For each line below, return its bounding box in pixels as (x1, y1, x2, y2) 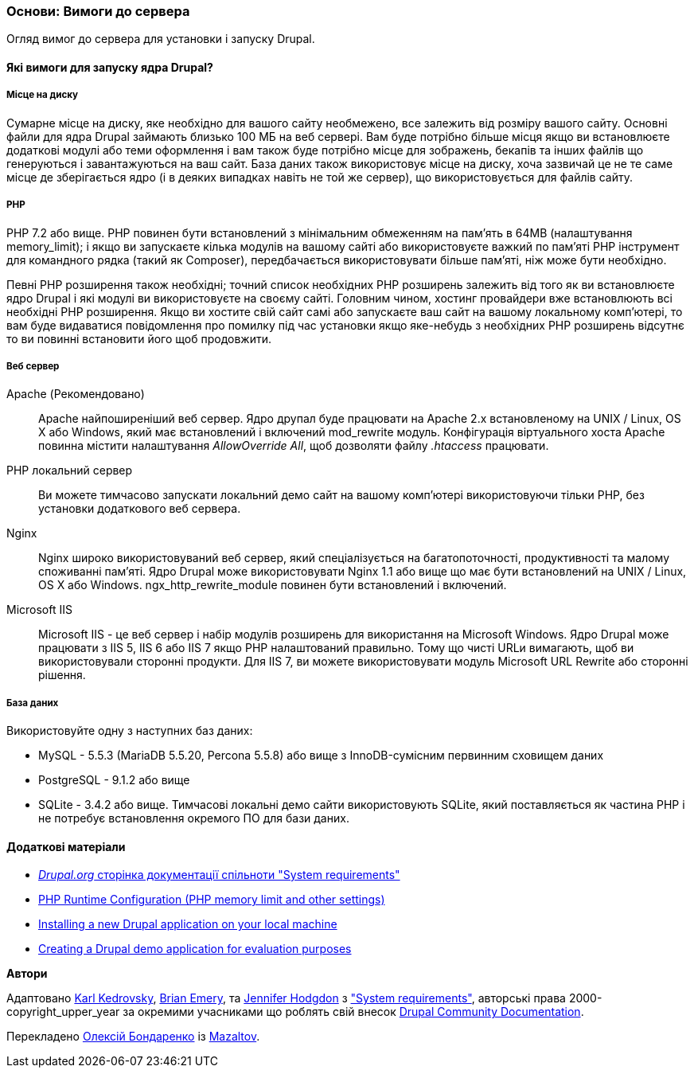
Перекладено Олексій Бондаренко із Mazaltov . (6, 1029, 260, 1044)
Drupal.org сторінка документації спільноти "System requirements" (38, 868, 400, 882)
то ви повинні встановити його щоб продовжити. (6, 331, 272, 346)
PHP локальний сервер (6, 463, 133, 478)
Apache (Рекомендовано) (6, 387, 145, 401)
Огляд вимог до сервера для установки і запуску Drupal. (6, 32, 315, 46)
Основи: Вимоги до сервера (6, 3, 190, 19)
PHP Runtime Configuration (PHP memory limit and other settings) (38, 892, 385, 907)
